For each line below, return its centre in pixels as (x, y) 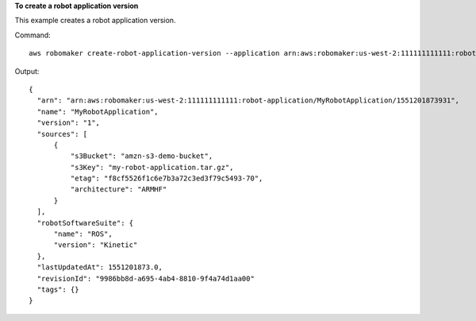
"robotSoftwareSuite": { (85, 223)
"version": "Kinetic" (96, 245)
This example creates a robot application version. (95, 21)
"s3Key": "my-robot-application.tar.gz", (152, 167)
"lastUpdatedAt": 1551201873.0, (100, 267)
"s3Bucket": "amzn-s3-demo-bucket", (142, 156)
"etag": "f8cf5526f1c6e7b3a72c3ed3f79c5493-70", (167, 178)
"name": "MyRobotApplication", (98, 112)
